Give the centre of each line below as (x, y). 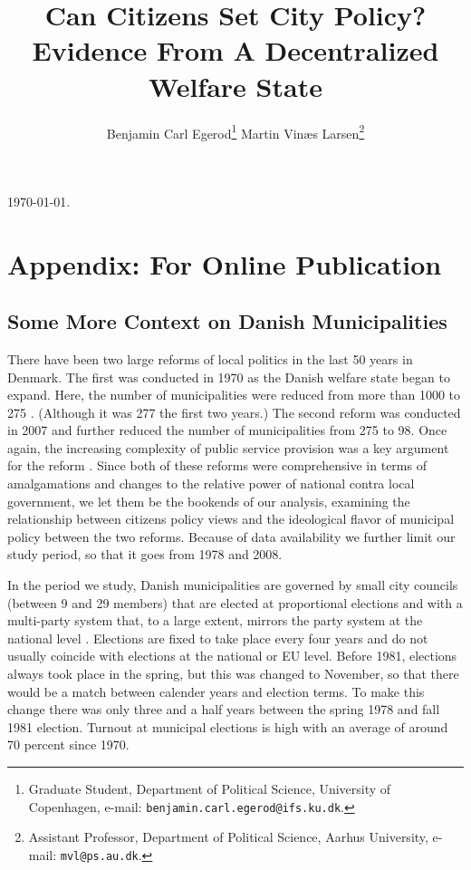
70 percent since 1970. (68, 744)
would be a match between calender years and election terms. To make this (216, 691)
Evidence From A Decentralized (235, 50)
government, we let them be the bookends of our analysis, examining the (209, 501)
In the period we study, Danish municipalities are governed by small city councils (233, 585)
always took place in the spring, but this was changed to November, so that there (233, 674)
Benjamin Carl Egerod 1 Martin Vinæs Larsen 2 (235, 131)
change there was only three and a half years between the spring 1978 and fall (224, 709)
